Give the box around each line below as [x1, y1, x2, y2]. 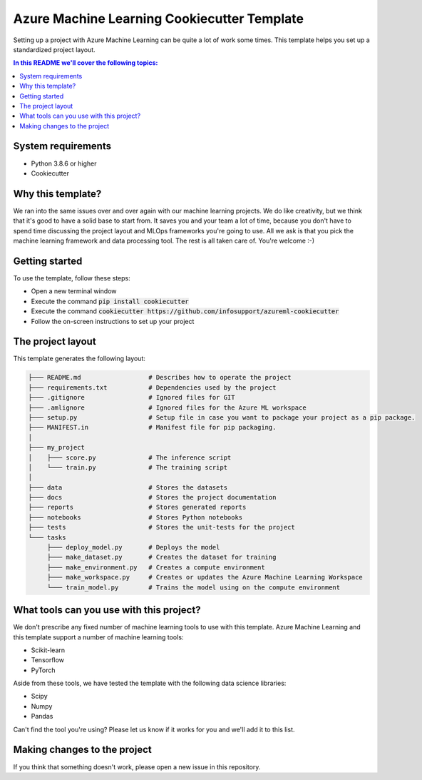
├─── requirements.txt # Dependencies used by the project [28, 383, 277, 392]
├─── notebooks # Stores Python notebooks [28, 513, 243, 521]
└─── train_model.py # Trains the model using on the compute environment [46, 583, 341, 592]
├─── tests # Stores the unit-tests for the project [28, 523, 296, 532]
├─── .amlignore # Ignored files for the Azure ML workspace [28, 403, 307, 412]
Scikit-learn [31, 646, 66, 654]
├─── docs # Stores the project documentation [28, 493, 277, 502]
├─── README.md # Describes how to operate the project [28, 373, 292, 382]
